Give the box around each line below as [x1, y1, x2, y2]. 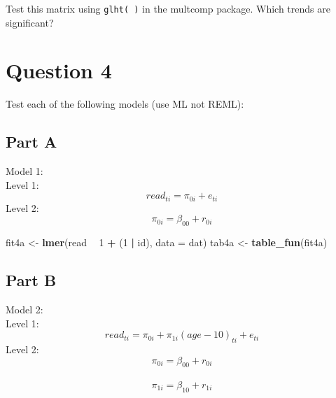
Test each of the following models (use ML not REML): [6, 97, 244, 111]
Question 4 [6, 56, 112, 85]
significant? [6, 15, 54, 29]
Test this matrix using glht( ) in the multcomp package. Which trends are [6, 1, 330, 15]
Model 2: [6, 302, 43, 316]
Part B [6, 269, 57, 291]
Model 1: [6, 164, 43, 178]
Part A [6, 131, 57, 152]
